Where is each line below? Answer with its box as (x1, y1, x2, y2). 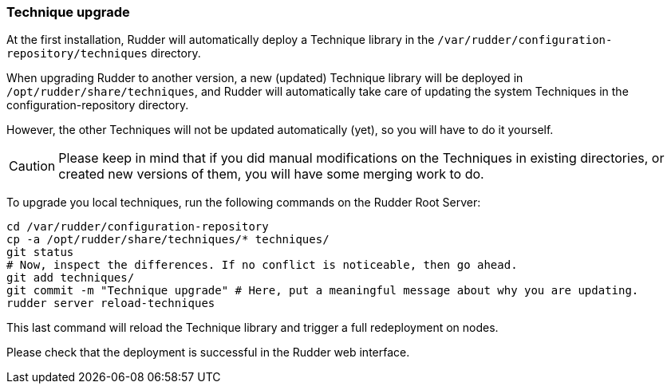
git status (6, 246, 74, 259)
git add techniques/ (6, 271, 135, 285)
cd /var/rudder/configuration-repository (6, 220, 269, 234)
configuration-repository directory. (6, 98, 189, 112)
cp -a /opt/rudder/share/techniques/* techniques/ (6, 233, 330, 246)
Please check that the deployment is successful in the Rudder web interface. (6, 345, 410, 360)
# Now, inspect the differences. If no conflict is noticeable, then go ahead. (6, 258, 518, 272)
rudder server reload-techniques (6, 297, 215, 310)
